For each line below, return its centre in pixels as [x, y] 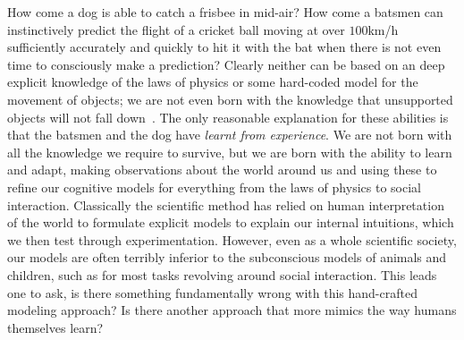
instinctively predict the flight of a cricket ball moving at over [176, 29]
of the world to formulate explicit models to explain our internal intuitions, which [231, 222]
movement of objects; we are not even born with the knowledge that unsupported [230, 99]
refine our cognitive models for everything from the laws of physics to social [214, 187]
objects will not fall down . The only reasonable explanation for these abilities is [228, 117]
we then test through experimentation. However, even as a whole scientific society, [232, 239]
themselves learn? [55, 327]
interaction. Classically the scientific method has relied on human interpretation [226, 204]
